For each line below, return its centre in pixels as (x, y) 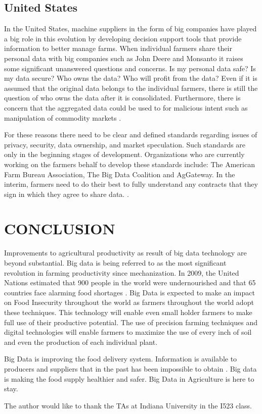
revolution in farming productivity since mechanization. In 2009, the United (122, 272)
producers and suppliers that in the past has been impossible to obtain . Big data (130, 368)
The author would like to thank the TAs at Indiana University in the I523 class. (128, 405)
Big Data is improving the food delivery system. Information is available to (121, 359)
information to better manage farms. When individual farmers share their (118, 48)
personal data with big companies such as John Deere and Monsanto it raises (124, 58)
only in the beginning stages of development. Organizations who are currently (124, 154)
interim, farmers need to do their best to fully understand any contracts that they (131, 184)
